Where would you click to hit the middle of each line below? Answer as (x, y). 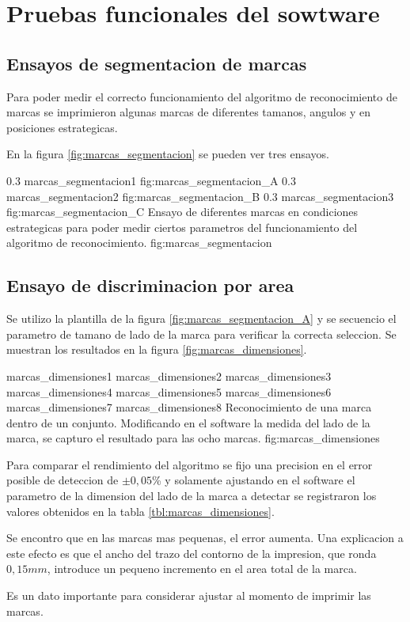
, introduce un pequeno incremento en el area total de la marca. (202, 569)
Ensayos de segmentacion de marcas (157, 63)
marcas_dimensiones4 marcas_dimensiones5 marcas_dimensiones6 (169, 391)
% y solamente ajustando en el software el (254, 480)
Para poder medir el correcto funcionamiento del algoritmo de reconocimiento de (202, 96)
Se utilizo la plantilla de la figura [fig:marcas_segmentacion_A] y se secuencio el (201, 319)
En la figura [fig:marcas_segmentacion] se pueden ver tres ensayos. (168, 154)
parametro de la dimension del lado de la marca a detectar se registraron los (192, 496)
